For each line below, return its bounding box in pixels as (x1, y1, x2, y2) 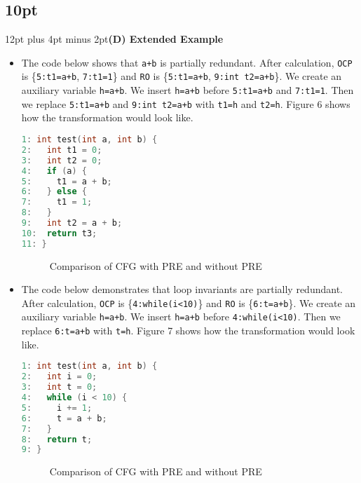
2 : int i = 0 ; (21, 372, 97, 382)
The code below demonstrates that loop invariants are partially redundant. (21, 282, 343, 297)
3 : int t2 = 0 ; (21, 155, 102, 165)
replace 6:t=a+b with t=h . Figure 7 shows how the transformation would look (21, 323, 355, 338)
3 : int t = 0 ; (21, 382, 97, 393)
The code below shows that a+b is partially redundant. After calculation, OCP (21, 55, 353, 69)
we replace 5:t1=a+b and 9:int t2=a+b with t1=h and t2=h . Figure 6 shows (21, 96, 350, 111)
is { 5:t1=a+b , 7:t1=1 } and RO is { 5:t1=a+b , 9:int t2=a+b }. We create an (21, 69, 342, 83)
